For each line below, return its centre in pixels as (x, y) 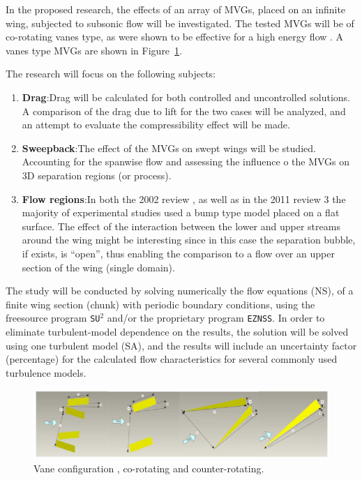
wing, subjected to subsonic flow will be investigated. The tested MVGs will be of (180, 23)
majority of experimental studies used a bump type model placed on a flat (181, 212)
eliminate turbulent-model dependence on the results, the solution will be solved (177, 331)
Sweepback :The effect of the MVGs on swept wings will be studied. (169, 148)
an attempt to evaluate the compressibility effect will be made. (156, 125)
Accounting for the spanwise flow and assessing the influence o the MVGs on (186, 162)
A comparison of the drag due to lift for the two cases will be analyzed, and (184, 111)
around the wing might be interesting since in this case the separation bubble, (189, 240)
